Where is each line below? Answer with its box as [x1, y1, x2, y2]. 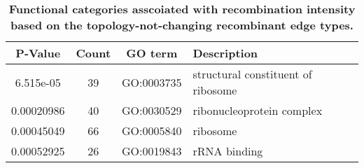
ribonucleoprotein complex [192, 102, 323, 118]
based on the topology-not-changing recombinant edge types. [10, 17, 353, 33]
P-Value [15, 45, 61, 61]
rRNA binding [192, 143, 263, 159]
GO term [126, 45, 178, 61]
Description [192, 45, 258, 61]
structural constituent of [192, 66, 312, 82]
